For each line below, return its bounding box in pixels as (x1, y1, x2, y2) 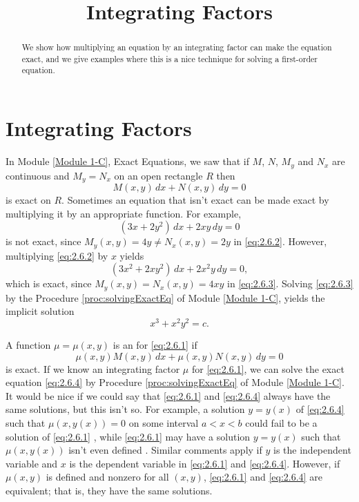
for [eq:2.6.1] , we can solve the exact (191, 361, 345, 376)
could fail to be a (245, 415, 318, 429)
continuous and (6, 168, 70, 182)
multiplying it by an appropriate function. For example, (6, 206, 242, 220)
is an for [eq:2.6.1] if (113, 337, 197, 351)
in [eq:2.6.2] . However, (233, 234, 327, 249)
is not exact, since (6, 234, 81, 249)
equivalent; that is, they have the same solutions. (6, 483, 213, 497)
